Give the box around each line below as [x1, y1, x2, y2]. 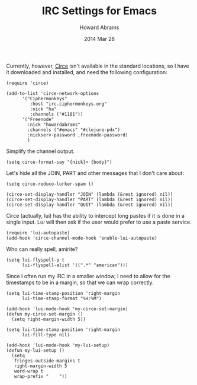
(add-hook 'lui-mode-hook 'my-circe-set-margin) [6, 306, 128, 312]
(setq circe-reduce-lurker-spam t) [6, 181, 94, 187]
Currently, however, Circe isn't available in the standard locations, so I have [6, 62, 189, 69]
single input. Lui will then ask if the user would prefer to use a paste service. [6, 218, 192, 225]
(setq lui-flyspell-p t [6, 257, 65, 263]
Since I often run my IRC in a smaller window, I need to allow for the [6, 272, 170, 279]
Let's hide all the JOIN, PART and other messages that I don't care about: [6, 169, 185, 176]
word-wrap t [14, 368, 44, 374]
